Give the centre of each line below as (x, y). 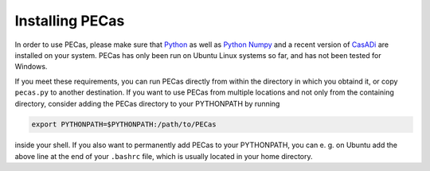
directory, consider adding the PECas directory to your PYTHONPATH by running (147, 103)
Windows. (31, 67)
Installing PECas (70, 21)
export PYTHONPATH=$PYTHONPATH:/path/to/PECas (124, 124)
